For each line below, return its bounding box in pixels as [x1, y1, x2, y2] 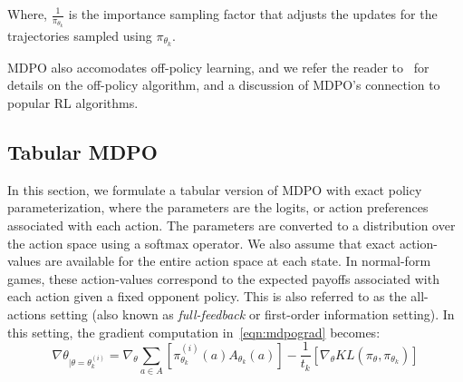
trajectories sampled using [7, 25, 152, 44]
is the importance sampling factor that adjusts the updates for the [68, 5, 438, 23]
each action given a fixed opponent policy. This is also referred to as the [7, 287, 407, 306]
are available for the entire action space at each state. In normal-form [44, 251, 431, 270]
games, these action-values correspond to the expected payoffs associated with [7, 269, 439, 288]
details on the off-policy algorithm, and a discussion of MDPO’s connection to [7, 75, 440, 94]
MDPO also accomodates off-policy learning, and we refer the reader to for [7, 57, 429, 76]
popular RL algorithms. [7, 93, 139, 112]
